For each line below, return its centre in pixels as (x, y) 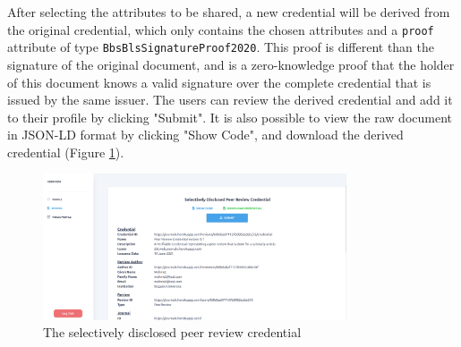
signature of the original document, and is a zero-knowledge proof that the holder (231, 64)
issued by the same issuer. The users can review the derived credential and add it (230, 100)
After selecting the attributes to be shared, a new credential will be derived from (229, 12)
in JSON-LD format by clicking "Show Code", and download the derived (205, 135)
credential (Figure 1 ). (66, 152)
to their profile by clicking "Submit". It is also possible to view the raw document (230, 117)
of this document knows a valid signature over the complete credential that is (219, 82)
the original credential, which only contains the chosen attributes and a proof (221, 29)
